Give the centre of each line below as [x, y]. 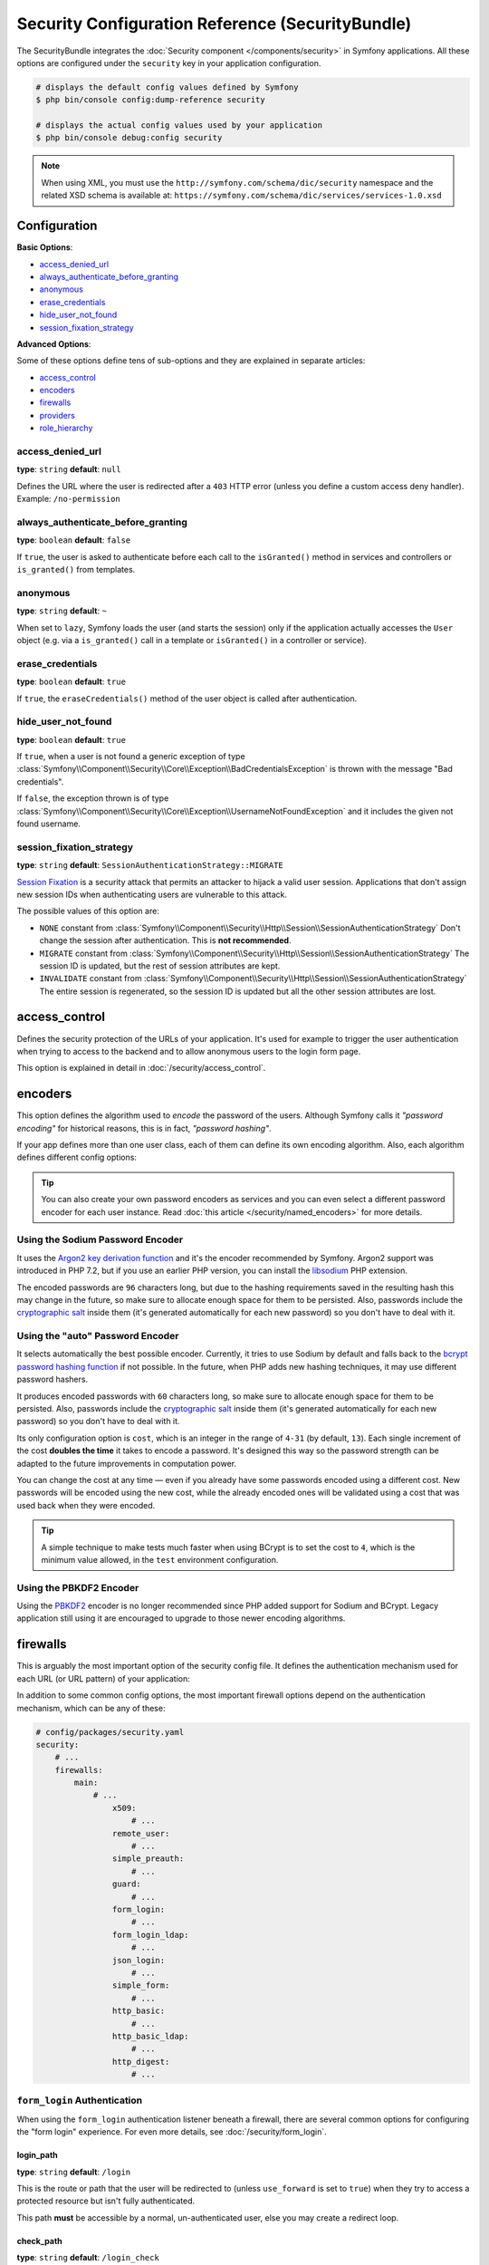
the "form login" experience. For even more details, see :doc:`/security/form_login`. [172, 2132]
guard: [127, 1884]
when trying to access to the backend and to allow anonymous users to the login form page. [189, 1051]
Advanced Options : [54, 343]
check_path [39, 2241]
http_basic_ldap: [150, 2036]
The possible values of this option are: [88, 911]
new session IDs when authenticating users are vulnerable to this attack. [152, 894]
